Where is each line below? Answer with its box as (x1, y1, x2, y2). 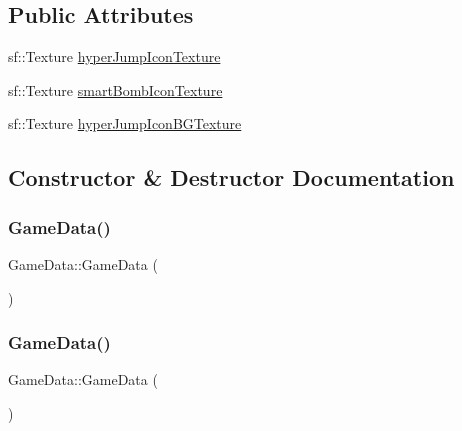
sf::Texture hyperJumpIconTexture (8, 46, 221, 67)
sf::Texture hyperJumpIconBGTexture (8, 113, 242, 134)
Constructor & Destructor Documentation (8, 162, 455, 193)
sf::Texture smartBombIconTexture (8, 79, 223, 100)
